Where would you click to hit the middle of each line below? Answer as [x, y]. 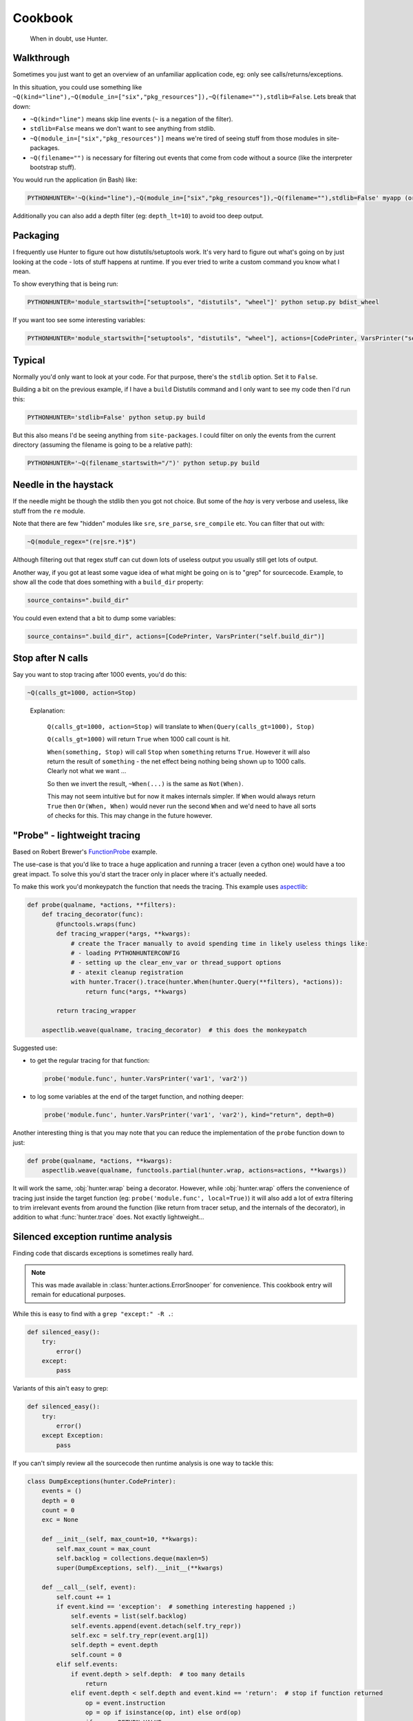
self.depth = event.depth [114, 1645]
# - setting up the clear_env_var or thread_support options [176, 963]
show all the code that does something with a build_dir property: [108, 582]
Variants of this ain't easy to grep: [61, 1389]
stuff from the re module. [49, 511]
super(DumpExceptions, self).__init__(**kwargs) [140, 1568]
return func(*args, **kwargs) [136, 992]
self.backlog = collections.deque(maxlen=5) [133, 1558]
